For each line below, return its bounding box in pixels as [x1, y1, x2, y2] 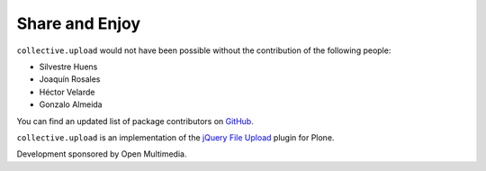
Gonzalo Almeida [39, 99, 103, 110]
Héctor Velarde [39, 86, 95, 97]
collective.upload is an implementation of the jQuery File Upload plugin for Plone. [16, 131, 335, 143]
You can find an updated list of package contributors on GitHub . [16, 115, 254, 126]
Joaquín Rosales [39, 74, 101, 85]
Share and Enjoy [16, 13, 141, 33]
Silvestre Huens [39, 61, 98, 72]
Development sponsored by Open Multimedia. [16, 148, 187, 159]
